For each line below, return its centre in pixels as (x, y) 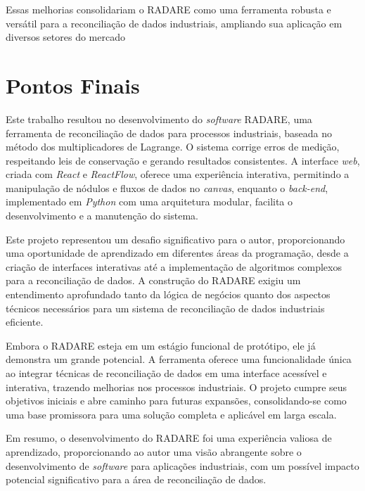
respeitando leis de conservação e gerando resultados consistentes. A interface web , (183, 160)
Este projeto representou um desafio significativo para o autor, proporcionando (175, 239)
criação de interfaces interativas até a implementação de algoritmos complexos (174, 266)
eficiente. (25, 322)
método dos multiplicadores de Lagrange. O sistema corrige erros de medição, (173, 147)
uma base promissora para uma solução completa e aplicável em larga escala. (171, 414)
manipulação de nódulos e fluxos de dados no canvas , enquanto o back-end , (167, 187)
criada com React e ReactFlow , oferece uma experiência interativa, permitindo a (178, 174)
